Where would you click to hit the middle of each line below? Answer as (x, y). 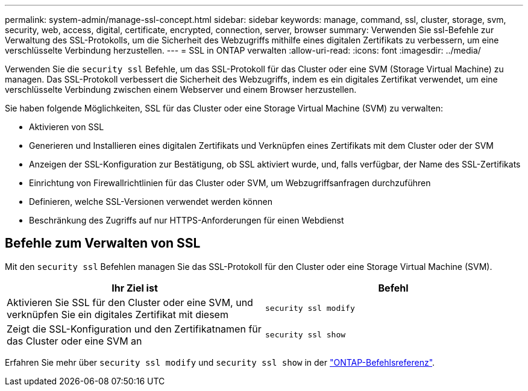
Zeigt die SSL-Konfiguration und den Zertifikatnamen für (134, 329)
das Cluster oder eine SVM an (74, 341)
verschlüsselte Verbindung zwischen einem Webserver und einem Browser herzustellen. (181, 89)
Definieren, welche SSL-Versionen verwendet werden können (151, 202)
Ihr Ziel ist (135, 288)
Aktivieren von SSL (67, 127)
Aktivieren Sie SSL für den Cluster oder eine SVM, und (130, 302)
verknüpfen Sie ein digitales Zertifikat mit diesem (118, 314)
